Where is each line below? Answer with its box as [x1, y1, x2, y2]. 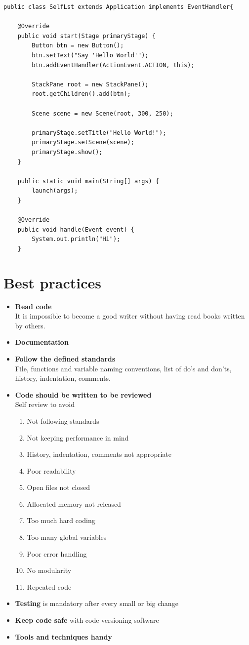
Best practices [3, 272, 101, 292]
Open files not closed [27, 482, 90, 492]
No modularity [27, 565, 72, 575]
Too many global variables [27, 532, 107, 542]
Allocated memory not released [27, 498, 121, 509]
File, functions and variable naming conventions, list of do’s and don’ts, [15, 363, 232, 373]
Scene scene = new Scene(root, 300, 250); [32, 110, 173, 117]
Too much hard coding [27, 515, 95, 525]
